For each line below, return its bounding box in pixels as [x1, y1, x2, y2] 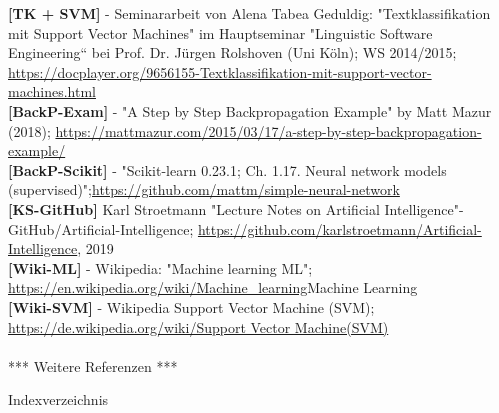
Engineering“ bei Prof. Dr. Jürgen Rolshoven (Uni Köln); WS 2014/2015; [8, 42, 457, 63]
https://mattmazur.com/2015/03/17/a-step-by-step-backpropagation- [55, 120, 482, 141]
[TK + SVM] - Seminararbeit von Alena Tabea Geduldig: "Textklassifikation [8, 3, 491, 23]
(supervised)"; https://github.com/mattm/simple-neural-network [8, 179, 400, 200]
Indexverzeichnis [8, 389, 109, 410]
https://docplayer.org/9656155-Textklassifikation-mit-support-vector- [8, 61, 432, 82]
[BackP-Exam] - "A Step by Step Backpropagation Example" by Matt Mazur [8, 100, 492, 121]
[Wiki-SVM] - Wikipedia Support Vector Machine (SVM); [8, 296, 375, 317]
